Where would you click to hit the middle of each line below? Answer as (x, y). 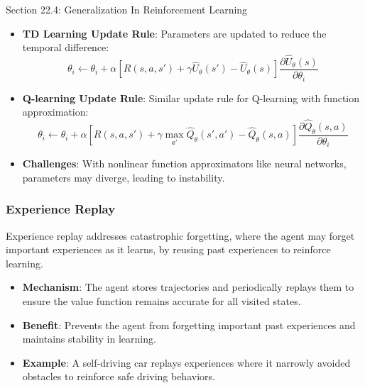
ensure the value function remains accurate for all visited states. (162, 300)
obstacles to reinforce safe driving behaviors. (119, 376)
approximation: (55, 112)
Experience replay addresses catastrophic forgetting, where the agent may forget (180, 235)
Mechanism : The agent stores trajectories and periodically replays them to (188, 287)
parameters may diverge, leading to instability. (124, 177)
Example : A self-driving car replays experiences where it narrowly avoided (186, 362)
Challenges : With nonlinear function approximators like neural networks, (184, 163)
